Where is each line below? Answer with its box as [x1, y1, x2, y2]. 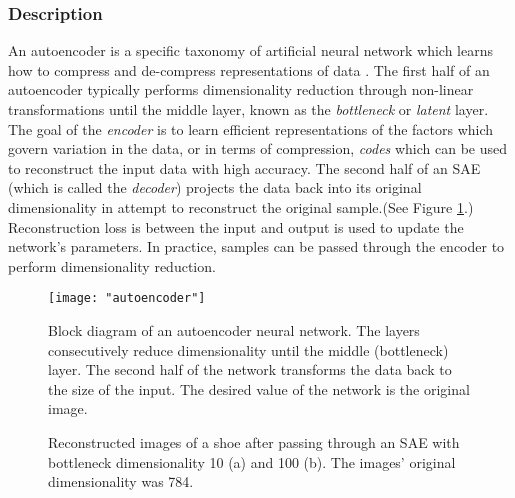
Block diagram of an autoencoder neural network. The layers [48, 320, 420, 340]
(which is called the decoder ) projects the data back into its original [8, 177, 422, 198]
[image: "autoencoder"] [48, 291, 206, 306]
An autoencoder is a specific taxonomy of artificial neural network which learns [8, 40, 493, 61]
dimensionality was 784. [48, 471, 194, 492]
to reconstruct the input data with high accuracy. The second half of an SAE [8, 157, 481, 178]
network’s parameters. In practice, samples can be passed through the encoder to [8, 236, 505, 257]
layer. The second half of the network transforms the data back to [48, 359, 452, 380]
